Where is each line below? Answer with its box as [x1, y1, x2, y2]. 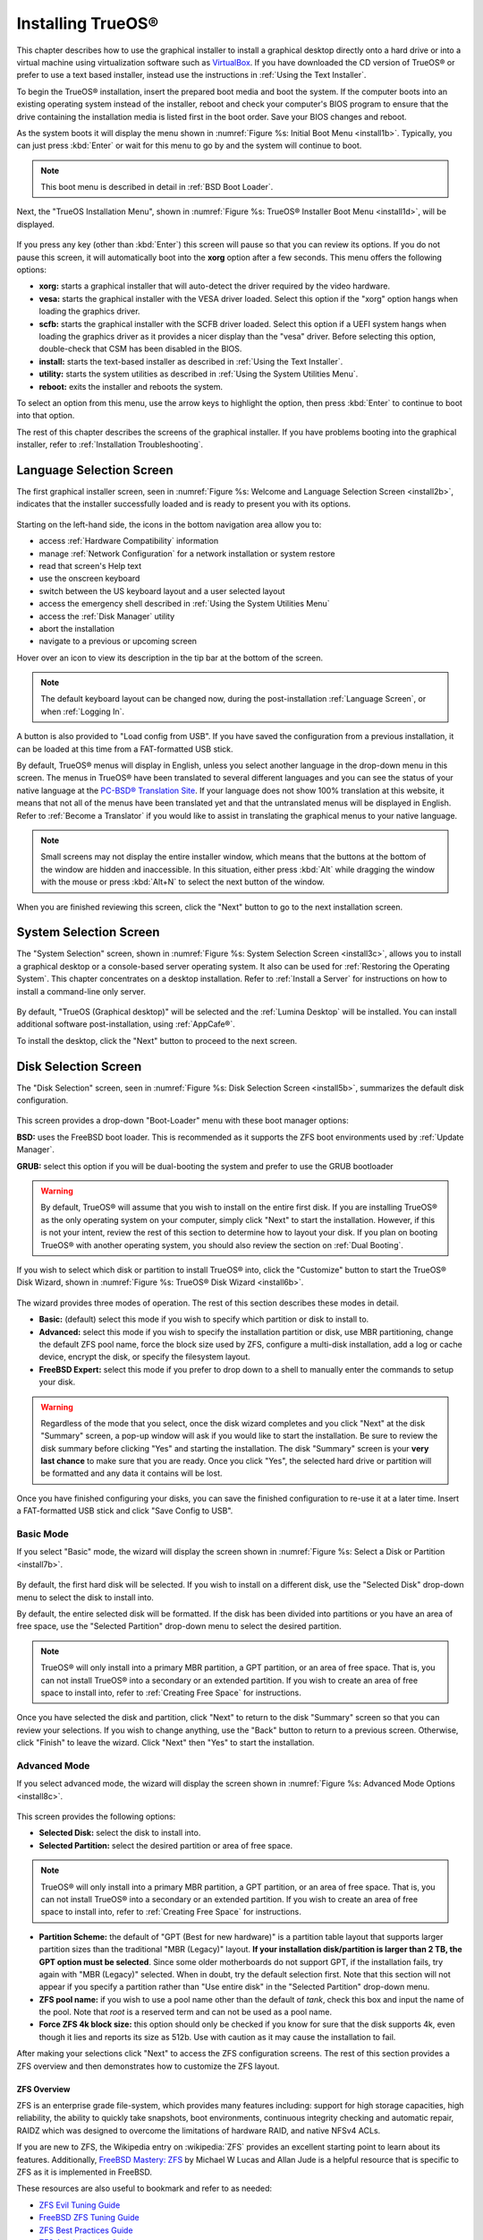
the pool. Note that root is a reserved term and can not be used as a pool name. [38, 2007, 333, 2018]
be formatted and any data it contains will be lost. [40, 1468, 223, 1478]
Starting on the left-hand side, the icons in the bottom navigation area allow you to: [16, 519, 322, 530]
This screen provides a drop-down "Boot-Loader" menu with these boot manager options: [16, 1116, 349, 1126]
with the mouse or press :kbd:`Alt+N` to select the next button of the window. [40, 876, 326, 887]
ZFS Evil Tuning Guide [38, 2200, 121, 2210]
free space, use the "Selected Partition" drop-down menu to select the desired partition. [16, 1621, 342, 1632]
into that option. [16, 410, 75, 421]
